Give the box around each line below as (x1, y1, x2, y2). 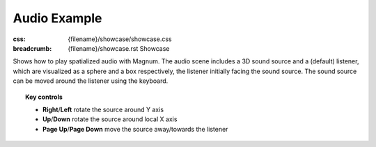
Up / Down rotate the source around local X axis (42, 115, 178, 123)
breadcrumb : (13, 44, 52, 52)
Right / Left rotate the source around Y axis (42, 105, 164, 114)
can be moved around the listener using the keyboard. (13, 77, 169, 85)
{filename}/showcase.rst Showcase (68, 44, 170, 52)
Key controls (25, 93, 63, 101)
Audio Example (13, 10, 102, 26)
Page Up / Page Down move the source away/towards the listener (42, 125, 228, 133)
